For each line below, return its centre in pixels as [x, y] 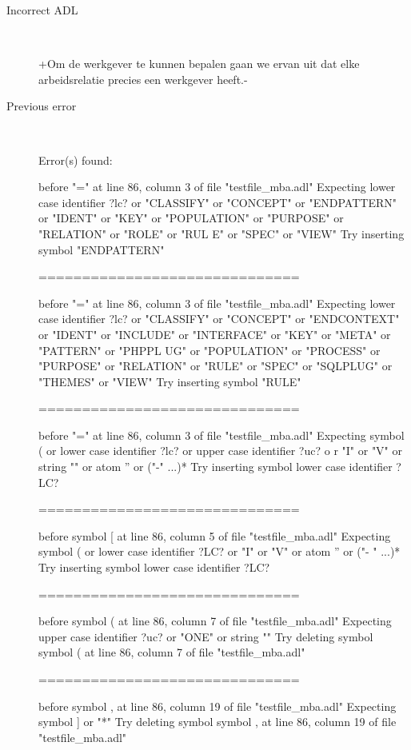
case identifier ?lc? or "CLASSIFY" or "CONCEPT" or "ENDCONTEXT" [219, 319]
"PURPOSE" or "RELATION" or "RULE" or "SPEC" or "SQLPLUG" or [215, 366]
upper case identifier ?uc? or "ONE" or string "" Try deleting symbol [206, 636]
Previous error [42, 106]
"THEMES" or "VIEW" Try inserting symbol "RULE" [170, 381]
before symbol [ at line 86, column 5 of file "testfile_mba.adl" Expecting [215, 535]
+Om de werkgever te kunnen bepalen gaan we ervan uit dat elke [199, 64]
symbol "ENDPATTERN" [102, 249]
